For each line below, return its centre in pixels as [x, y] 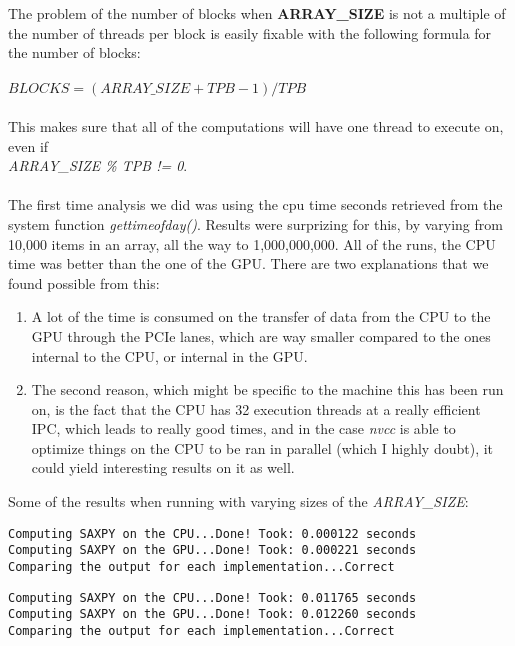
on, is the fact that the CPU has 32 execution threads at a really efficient [256, 408]
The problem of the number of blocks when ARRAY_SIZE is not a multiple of [257, 13]
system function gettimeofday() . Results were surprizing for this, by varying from [255, 223]
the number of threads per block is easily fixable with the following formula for [250, 32]
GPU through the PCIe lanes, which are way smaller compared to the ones [261, 335]
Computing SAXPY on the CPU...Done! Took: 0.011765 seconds [212, 597]
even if [28, 145]
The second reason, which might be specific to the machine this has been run [267, 389]
